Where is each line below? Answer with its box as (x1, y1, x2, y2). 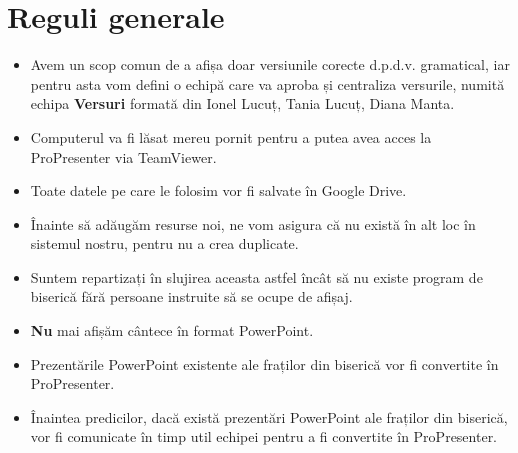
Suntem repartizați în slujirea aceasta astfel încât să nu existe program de (30, 266, 483, 287)
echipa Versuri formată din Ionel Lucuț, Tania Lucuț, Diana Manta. (30, 93, 455, 114)
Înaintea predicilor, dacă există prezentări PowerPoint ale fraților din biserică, (30, 406, 508, 427)
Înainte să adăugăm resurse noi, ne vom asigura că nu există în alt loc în (30, 213, 476, 234)
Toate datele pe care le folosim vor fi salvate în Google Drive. (30, 180, 407, 201)
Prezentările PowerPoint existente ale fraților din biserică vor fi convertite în (30, 353, 499, 374)
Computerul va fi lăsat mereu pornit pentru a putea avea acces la (30, 126, 432, 147)
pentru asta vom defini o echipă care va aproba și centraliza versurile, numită (30, 73, 505, 94)
